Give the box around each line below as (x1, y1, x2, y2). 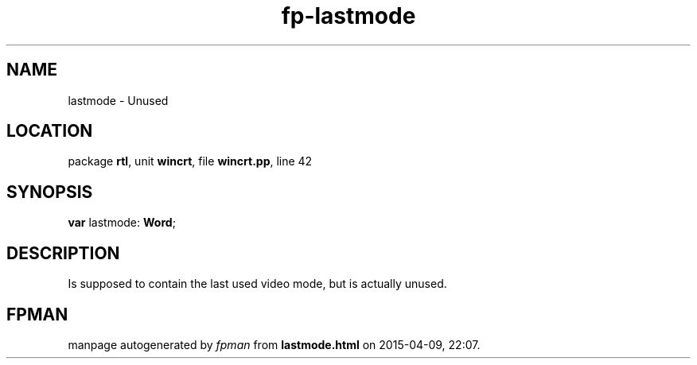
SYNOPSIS (6, 181, 93, 202)
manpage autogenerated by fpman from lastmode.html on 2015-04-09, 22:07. (68, 337, 481, 351)
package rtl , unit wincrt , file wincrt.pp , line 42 (68, 154, 313, 169)
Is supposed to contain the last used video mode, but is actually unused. (68, 277, 447, 291)
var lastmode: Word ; (68, 216, 176, 230)
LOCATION (6, 121, 93, 142)
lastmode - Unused (68, 93, 169, 107)
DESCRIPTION (6, 243, 120, 263)
